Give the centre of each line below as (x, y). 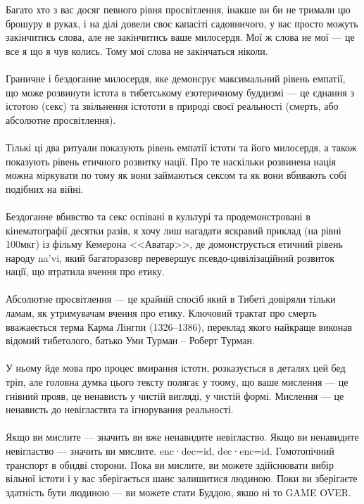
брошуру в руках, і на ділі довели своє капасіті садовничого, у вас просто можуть (182, 23)
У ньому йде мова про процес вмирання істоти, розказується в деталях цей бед (176, 368)
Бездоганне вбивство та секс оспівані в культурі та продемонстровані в (158, 216)
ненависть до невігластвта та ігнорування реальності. (120, 409)
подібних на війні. (45, 188)
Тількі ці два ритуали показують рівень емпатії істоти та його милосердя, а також (181, 147)
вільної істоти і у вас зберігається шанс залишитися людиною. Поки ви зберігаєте (182, 478)
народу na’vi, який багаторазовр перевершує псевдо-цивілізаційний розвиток (170, 257)
